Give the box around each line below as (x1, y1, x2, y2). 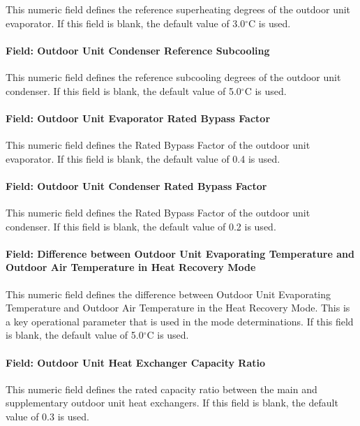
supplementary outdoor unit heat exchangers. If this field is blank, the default (6, 395, 338, 410)
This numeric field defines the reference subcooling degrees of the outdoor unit (6, 69, 341, 84)
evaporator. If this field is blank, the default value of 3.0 (6, 15, 246, 30)
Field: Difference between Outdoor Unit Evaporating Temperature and (6, 246, 354, 260)
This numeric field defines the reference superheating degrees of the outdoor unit (6, 2, 351, 16)
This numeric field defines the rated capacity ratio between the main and (6, 381, 317, 396)
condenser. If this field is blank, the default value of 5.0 (6, 83, 241, 98)
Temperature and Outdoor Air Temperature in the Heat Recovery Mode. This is (6, 300, 350, 315)
